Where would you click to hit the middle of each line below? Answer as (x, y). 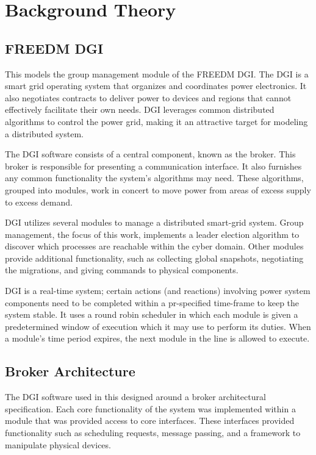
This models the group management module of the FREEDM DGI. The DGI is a (157, 73)
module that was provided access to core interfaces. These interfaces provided (150, 421)
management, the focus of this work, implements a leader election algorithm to (152, 234)
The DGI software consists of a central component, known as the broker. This (150, 154)
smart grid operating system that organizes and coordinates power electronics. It (156, 86)
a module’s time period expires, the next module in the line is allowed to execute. (157, 338)
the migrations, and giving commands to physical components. (122, 270)
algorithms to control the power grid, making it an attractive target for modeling (156, 121)
